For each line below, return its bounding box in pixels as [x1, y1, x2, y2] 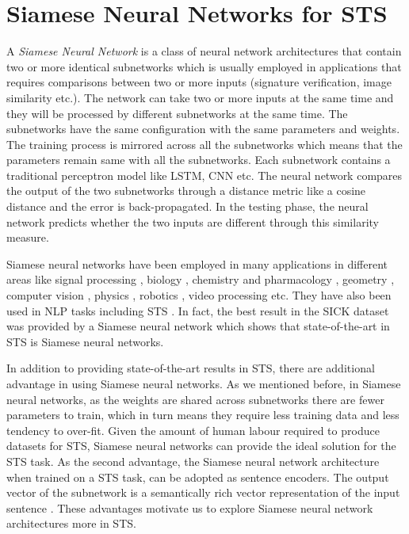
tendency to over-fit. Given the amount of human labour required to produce [6, 421, 380, 438]
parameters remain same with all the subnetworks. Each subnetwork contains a [6, 151, 391, 168]
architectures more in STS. [6, 515, 136, 532]
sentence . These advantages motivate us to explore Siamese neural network [6, 499, 373, 516]
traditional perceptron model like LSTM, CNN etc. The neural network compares [6, 166, 403, 183]
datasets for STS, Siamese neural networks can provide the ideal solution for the [6, 437, 396, 454]
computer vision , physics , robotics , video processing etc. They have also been [6, 287, 392, 303]
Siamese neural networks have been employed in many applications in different [6, 255, 388, 272]
